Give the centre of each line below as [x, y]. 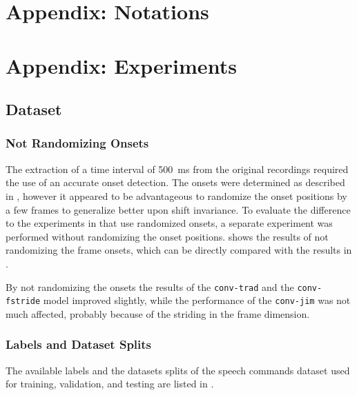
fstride [23, 302]
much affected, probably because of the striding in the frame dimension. [158, 313]
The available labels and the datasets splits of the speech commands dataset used [178, 370]
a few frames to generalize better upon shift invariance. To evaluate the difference [178, 209]
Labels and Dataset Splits [79, 344]
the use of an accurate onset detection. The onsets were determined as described [175, 182]
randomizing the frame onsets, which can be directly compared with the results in [179, 250]
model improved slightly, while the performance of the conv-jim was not [197, 300]
